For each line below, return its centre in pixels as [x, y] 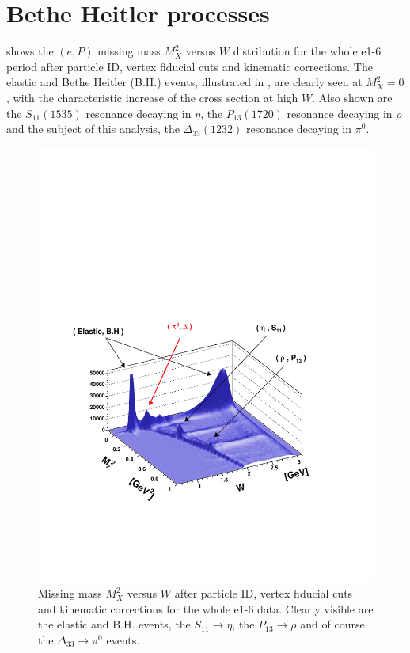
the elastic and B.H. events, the [114, 624]
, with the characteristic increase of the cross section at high [152, 97]
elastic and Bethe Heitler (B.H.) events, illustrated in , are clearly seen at [184, 82]
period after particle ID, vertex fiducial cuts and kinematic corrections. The [190, 66]
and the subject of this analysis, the [93, 129]
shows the [30, 51]
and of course [332, 624]
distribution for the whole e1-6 [307, 51]
